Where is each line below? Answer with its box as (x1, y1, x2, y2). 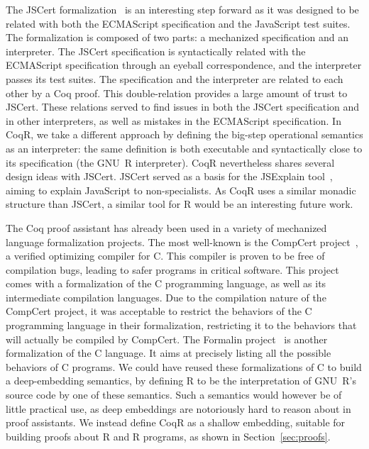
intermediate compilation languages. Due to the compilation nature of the (6, 289, 326, 304)
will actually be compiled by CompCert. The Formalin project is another (6, 331, 328, 346)
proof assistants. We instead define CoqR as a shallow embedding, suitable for (6, 415, 346, 430)
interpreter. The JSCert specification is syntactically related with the (6, 43, 306, 58)
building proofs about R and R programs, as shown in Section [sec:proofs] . (6, 428, 331, 443)
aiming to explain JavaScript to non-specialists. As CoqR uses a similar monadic (6, 182, 356, 197)
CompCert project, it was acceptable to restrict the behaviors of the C (6, 304, 312, 318)
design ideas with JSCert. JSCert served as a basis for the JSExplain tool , (6, 169, 333, 184)
